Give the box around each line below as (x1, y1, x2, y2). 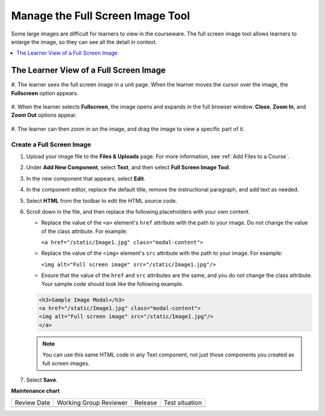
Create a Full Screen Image (11, 140, 91, 149)
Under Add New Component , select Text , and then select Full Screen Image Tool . (26, 164, 231, 171)
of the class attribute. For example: (41, 228, 128, 235)
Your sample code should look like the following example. (41, 280, 184, 287)
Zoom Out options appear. (11, 111, 77, 119)
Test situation (163, 398, 202, 406)
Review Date (14, 398, 51, 406)
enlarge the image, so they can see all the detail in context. (11, 38, 158, 45)
